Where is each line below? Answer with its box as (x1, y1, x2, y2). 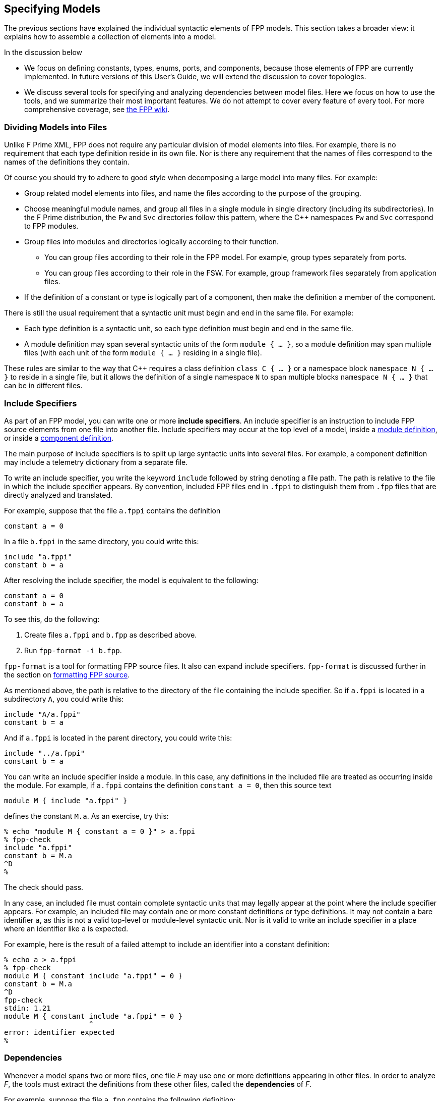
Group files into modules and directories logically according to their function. (24, 237, 279, 246)
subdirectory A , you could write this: (4, 694, 124, 703)
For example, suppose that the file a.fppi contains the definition (4, 506, 221, 515)
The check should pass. (4, 882, 84, 892)
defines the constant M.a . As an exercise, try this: (4, 811, 169, 820)
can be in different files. (4, 381, 83, 390)
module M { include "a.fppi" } (4, 796, 128, 805)
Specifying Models (4, 3, 101, 15)
